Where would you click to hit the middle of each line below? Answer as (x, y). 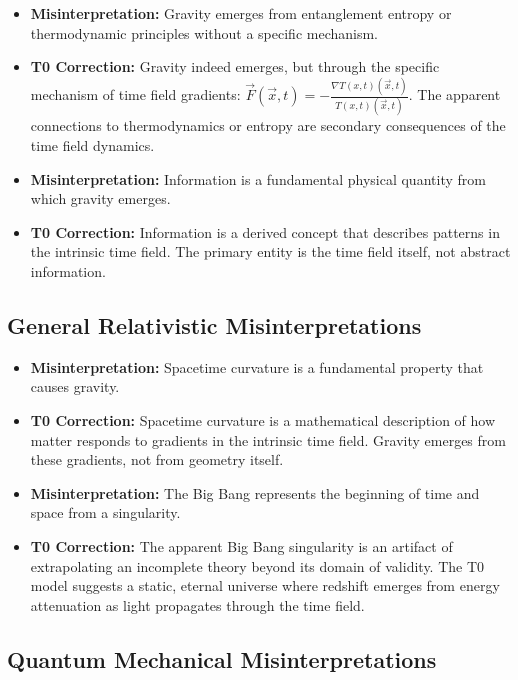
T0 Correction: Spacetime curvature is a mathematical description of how (263, 419)
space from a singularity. (105, 512)
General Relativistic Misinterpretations (214, 324)
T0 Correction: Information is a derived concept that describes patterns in (265, 231)
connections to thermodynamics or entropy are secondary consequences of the (268, 125)
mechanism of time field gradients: (135, 94)
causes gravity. (75, 386)
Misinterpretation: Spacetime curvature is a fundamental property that (257, 366)
